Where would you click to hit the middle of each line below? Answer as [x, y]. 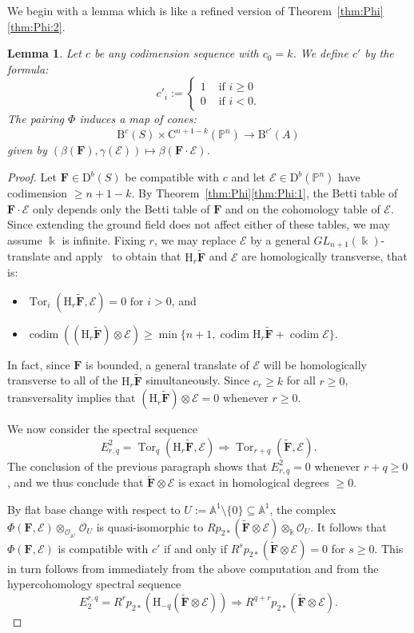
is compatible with [103, 548]
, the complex [303, 509]
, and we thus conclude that [76, 482]
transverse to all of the [63, 380]
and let [249, 177]
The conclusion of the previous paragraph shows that [137, 466]
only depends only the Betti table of [121, 208]
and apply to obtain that [117, 256]
